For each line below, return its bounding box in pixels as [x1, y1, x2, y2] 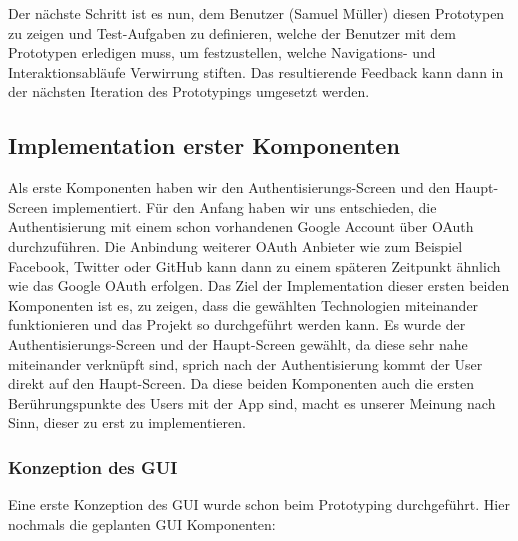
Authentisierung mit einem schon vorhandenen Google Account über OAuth [8, 216, 474, 237]
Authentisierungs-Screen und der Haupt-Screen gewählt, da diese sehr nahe [8, 333, 468, 354]
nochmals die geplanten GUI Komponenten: [8, 513, 276, 534]
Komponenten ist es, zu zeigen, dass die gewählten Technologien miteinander [8, 294, 479, 315]
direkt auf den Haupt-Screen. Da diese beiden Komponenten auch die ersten [8, 373, 474, 394]
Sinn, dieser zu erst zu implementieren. [8, 412, 246, 433]
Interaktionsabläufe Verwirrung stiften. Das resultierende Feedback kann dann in [8, 61, 504, 82]
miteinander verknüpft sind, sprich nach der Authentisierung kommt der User [8, 353, 483, 374]
